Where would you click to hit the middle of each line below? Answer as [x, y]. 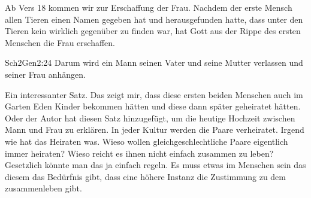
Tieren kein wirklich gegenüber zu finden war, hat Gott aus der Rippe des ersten [153, 31]
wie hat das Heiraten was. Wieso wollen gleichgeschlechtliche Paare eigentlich [147, 141]
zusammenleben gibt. [43, 188]
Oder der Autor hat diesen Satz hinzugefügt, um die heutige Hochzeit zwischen [150, 118]
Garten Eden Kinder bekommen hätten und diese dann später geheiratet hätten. [153, 106]
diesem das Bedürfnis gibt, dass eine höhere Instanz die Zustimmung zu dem [145, 176]
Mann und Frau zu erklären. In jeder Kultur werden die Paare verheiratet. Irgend [155, 130]
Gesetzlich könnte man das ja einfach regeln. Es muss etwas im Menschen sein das [155, 165]
